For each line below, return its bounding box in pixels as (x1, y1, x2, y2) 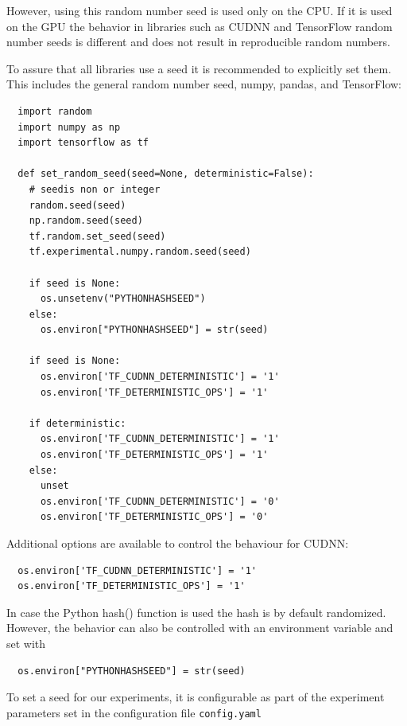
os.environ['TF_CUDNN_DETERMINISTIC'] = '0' (40, 495, 280, 507)
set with (6, 634, 46, 651)
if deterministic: (29, 417, 126, 429)
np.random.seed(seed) (29, 215, 143, 227)
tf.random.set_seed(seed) (29, 230, 166, 242)
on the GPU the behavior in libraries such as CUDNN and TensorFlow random (6, 18, 393, 34)
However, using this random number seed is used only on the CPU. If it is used (6, 2, 393, 18)
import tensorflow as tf (17, 137, 149, 149)
